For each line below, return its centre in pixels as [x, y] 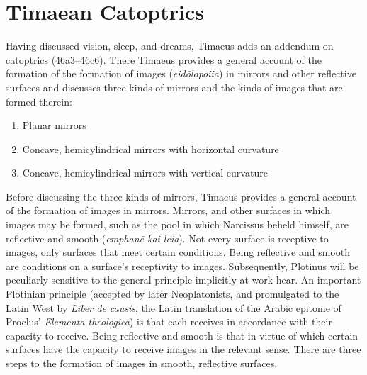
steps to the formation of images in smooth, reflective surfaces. [142, 363]
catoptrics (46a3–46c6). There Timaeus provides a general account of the [164, 59]
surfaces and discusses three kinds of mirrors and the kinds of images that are [174, 87]
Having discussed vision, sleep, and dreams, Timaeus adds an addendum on [170, 46]
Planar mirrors [54, 125]
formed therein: [39, 101]
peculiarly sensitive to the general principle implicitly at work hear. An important [183, 280]
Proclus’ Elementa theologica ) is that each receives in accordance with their [169, 321]
